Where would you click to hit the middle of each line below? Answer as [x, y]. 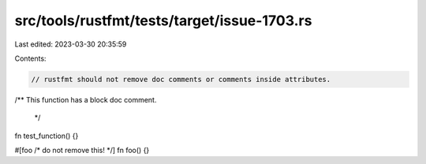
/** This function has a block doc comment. [86, 99]
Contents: [30, 58]
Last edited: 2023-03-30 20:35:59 [71, 44]
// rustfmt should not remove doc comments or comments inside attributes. [181, 79]
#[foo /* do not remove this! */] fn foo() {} [82, 151]
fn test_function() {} [47, 136]
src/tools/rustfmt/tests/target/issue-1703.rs [163, 20]
